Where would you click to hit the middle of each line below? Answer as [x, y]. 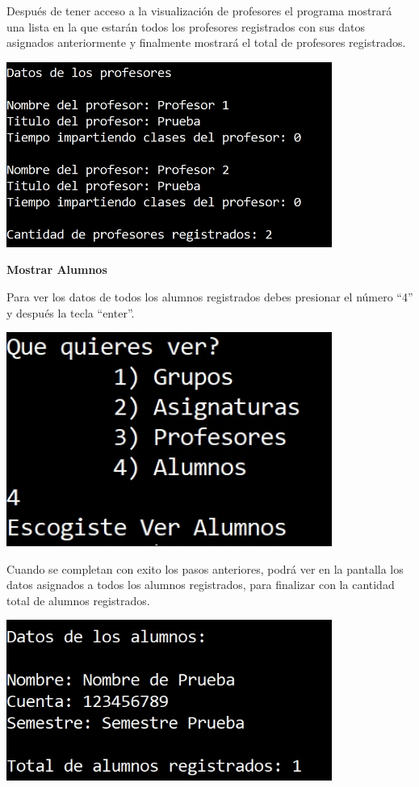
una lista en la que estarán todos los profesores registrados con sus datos [186, 26]
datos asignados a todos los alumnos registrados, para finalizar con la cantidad [201, 585]
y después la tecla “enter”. [71, 312]
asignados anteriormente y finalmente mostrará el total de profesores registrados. [206, 42]
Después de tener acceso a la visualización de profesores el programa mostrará [199, 11]
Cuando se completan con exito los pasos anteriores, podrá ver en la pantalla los [205, 568]
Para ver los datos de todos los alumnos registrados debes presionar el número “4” [210, 297]
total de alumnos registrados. [78, 600]
